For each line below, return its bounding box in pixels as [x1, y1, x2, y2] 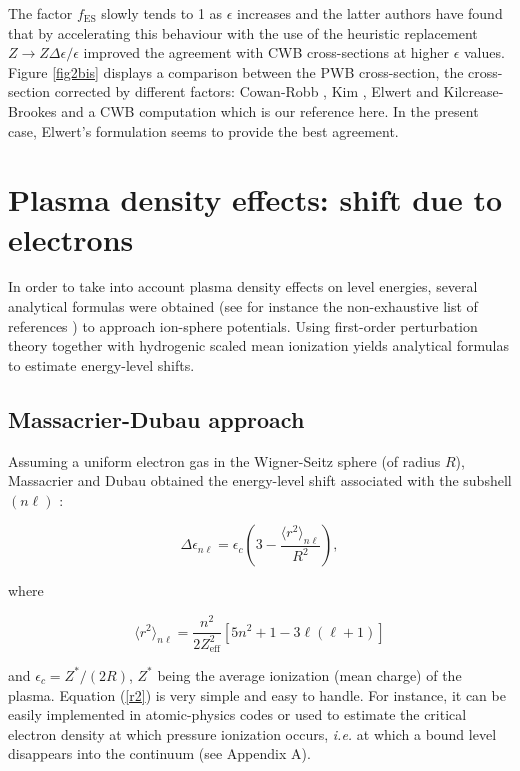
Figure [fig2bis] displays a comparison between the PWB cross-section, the [8, 61, 464, 82]
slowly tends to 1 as [101, 3, 223, 23]
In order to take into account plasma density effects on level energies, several [8, 276, 478, 297]
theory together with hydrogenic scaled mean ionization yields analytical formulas [8, 335, 509, 356]
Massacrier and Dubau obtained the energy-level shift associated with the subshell [8, 470, 512, 491]
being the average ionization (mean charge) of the [157, 664, 462, 685]
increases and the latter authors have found [237, 3, 503, 23]
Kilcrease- [443, 81, 504, 102]
